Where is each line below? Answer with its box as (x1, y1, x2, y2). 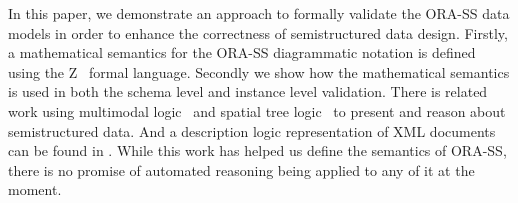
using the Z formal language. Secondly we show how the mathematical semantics (8, 61, 510, 82)
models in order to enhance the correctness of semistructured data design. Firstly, (8, 22, 508, 43)
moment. (8, 179, 62, 200)
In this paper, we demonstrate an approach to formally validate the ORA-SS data (8, 3, 510, 23)
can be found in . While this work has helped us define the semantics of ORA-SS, (8, 140, 507, 161)
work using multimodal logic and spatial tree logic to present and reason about (8, 100, 506, 121)
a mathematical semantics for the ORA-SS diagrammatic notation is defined (8, 42, 476, 63)
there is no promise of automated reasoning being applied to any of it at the (8, 159, 475, 180)
